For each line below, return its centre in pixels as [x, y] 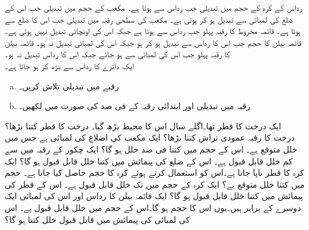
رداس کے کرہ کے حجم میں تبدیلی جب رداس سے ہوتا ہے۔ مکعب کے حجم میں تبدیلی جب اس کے [154, 7]
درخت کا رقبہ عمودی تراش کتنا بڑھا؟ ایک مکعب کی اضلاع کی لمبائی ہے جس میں [150, 137]
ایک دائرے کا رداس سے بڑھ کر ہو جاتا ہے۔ [69, 65]
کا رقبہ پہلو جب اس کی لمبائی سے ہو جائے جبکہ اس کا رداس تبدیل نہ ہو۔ [118, 54]
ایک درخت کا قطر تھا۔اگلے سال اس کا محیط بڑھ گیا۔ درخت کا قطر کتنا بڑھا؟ [143, 125]
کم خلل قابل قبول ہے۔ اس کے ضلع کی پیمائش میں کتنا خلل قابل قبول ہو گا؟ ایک [149, 161]
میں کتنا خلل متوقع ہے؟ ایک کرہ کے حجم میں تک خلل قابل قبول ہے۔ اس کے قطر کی [155, 184]
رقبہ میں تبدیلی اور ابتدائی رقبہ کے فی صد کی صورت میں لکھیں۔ [135, 106]
